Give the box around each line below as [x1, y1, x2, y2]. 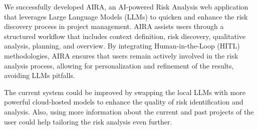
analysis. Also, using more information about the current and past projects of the [4, 106, 254, 116]
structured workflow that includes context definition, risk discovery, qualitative [4, 30, 245, 41]
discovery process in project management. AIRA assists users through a [4, 21, 224, 31]
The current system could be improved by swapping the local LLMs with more [4, 86, 245, 97]
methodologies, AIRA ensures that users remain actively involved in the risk [4, 50, 238, 60]
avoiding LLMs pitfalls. [4, 70, 75, 80]
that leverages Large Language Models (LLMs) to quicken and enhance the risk [4, 11, 248, 21]
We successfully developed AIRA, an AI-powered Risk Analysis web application [4, 1, 248, 11]
